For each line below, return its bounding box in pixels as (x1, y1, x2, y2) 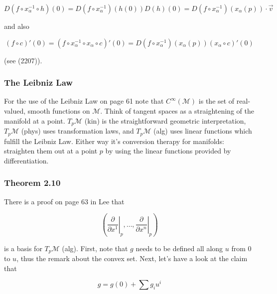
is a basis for (4, 243, 42, 253)
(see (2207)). (4, 55, 42, 65)
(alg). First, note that (62, 243, 128, 253)
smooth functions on (27, 106, 90, 116)
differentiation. (4, 155, 49, 165)
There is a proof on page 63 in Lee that (4, 196, 125, 206)
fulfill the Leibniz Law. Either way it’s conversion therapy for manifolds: (4, 136, 225, 146)
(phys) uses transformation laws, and (21, 126, 134, 136)
